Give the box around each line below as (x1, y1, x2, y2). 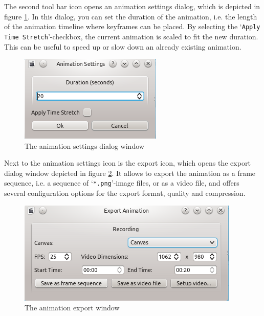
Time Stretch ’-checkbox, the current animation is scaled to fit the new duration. (4, 31, 258, 41)
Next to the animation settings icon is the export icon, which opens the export (4, 157, 251, 168)
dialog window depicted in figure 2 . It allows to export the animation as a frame (4, 167, 256, 178)
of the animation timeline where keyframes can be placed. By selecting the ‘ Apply (4, 21, 260, 32)
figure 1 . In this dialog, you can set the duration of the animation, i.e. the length (4, 11, 257, 21)
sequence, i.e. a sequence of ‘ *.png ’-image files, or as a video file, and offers (4, 177, 239, 188)
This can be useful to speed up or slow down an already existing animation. (4, 41, 241, 52)
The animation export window (25, 302, 120, 313)
